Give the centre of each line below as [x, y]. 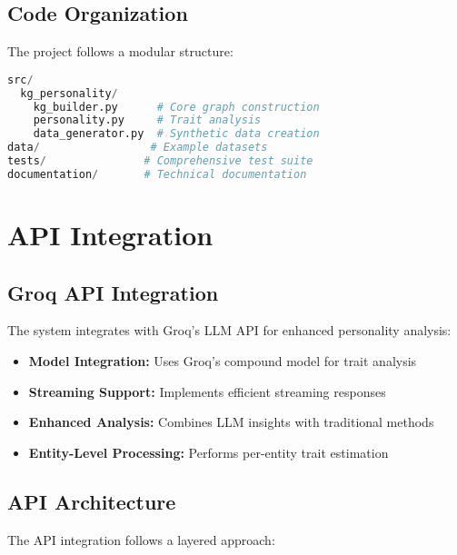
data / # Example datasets [138, 148]
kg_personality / [69, 93]
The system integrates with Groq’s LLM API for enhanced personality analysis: [229, 330]
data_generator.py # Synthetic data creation [176, 134]
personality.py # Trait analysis [147, 120]
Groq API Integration [113, 292]
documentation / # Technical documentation [157, 174]
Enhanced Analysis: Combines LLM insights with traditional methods [231, 422]
